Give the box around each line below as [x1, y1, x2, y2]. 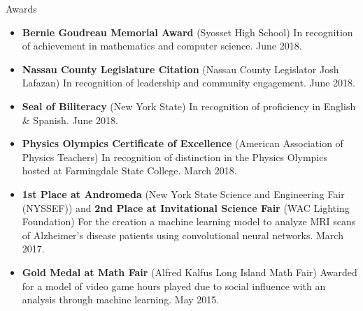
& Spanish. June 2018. [22, 112, 118, 127]
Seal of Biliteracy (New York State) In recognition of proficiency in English [22, 98, 356, 113]
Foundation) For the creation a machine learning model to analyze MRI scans [22, 214, 356, 229]
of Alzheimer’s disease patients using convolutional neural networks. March [22, 227, 343, 242]
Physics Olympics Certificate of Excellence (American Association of [22, 136, 343, 151]
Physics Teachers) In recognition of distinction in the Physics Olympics [22, 149, 327, 164]
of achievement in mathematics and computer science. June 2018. [22, 38, 302, 53]
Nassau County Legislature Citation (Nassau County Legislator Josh [22, 61, 339, 76]
